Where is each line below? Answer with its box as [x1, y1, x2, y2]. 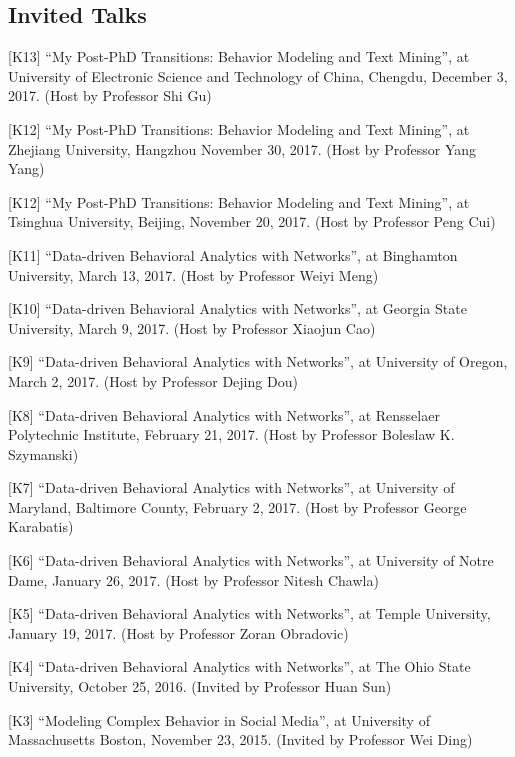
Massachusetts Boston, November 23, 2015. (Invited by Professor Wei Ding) [8, 729, 473, 750]
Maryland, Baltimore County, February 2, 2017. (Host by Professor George [8, 496, 467, 517]
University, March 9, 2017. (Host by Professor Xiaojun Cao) [8, 317, 376, 338]
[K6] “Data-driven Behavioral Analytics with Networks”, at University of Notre [8, 550, 494, 571]
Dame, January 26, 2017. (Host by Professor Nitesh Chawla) [8, 569, 379, 590]
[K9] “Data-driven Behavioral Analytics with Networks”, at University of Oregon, [8, 351, 508, 372]
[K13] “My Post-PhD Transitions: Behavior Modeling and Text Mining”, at [8, 46, 470, 67]
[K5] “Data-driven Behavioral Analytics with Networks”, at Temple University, [8, 603, 491, 624]
